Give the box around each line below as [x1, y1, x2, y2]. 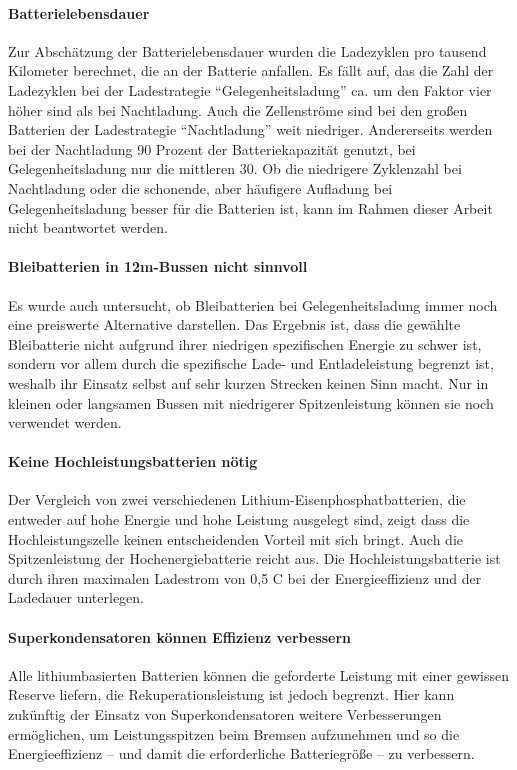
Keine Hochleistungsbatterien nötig [8, 451, 258, 472]
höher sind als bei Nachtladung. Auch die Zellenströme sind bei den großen [8, 99, 468, 120]
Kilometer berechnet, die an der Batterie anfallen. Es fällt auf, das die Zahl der [8, 60, 494, 81]
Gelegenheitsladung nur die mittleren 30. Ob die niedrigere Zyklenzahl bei [8, 158, 462, 179]
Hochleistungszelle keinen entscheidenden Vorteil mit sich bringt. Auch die [8, 528, 463, 549]
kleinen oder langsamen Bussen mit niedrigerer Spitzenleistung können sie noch [8, 392, 494, 413]
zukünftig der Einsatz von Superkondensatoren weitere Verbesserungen [8, 704, 442, 725]
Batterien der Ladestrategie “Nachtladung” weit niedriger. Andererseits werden [8, 119, 493, 140]
